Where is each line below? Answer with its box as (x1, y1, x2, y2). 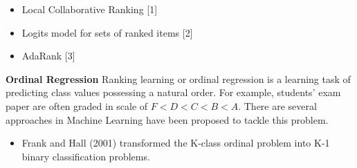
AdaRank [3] (21, 48, 75, 63)
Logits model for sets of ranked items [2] (21, 25, 193, 39)
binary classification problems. (21, 149, 150, 163)
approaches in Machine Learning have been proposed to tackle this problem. (6, 112, 329, 127)
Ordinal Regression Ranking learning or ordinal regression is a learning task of (6, 71, 351, 86)
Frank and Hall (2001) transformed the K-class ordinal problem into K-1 (21, 136, 330, 150)
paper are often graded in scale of (6, 98, 148, 113)
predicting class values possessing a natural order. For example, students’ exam (6, 85, 341, 100)
